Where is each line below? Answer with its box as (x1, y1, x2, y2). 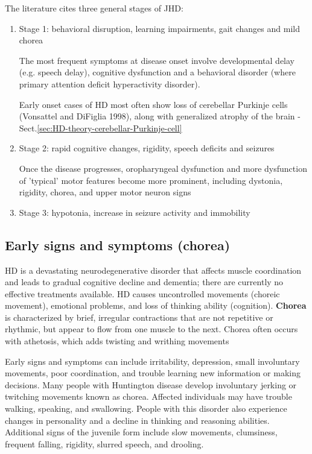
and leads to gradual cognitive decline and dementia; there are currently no (5, 276, 284, 288)
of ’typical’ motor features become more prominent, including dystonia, (19, 174, 283, 186)
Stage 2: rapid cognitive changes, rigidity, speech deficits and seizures (19, 142, 275, 154)
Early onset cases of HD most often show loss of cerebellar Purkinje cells (19, 98, 288, 110)
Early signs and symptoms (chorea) (5, 235, 231, 254)
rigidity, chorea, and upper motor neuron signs (19, 186, 191, 198)
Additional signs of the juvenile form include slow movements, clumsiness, (5, 426, 278, 438)
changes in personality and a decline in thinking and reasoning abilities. (5, 414, 270, 426)
